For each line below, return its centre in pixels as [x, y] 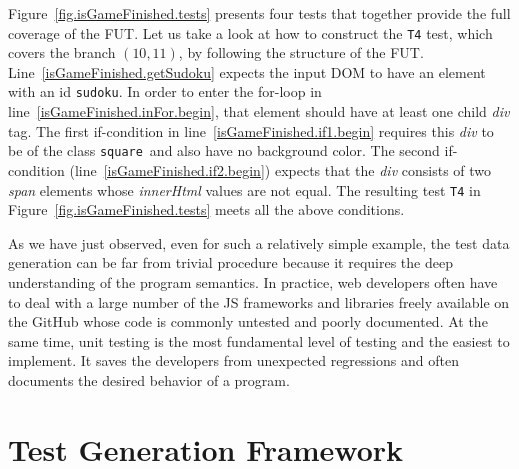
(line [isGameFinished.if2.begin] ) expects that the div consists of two [280, 169]
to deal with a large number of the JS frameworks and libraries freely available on [259, 301]
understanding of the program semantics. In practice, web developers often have [253, 281]
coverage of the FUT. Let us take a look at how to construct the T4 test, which [250, 32]
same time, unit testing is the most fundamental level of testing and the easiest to [259, 340]
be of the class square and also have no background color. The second [224, 150]
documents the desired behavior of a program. [149, 379]
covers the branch [62, 52]
